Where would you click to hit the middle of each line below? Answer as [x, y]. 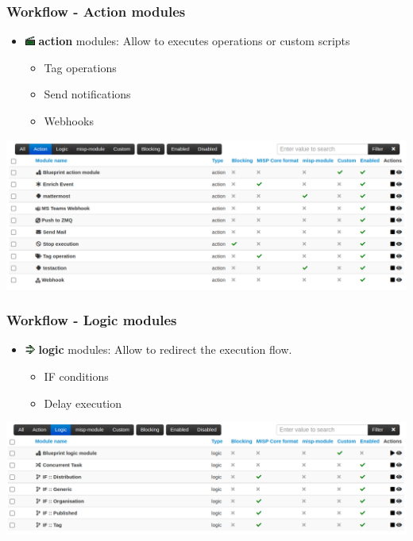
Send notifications [87, 94]
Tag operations [80, 67]
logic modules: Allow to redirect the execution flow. [165, 349]
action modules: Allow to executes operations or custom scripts [194, 41]
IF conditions [76, 376]
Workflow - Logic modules [92, 320]
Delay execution [83, 403]
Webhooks [69, 121]
